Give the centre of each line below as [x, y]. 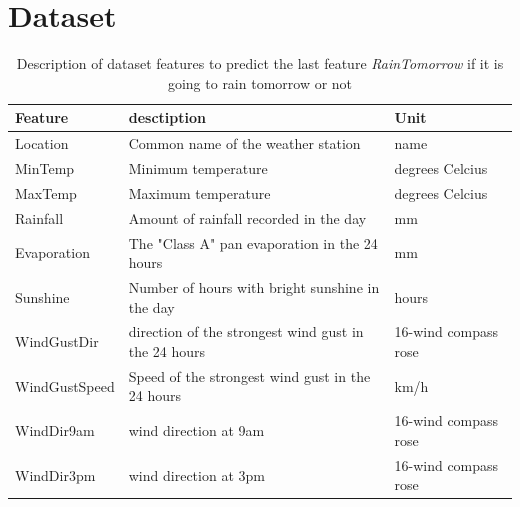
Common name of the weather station [244, 143]
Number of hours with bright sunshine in [254, 286]
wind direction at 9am [196, 430]
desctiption [167, 117]
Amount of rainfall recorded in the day [247, 217]
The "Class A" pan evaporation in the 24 [253, 242]
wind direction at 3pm [196, 474]
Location [42, 143]
